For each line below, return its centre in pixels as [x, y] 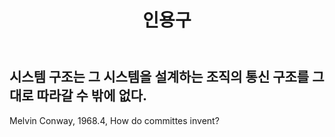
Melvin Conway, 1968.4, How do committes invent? [114, 120]
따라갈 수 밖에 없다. [92, 96]
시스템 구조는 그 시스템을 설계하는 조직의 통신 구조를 [159, 77]
